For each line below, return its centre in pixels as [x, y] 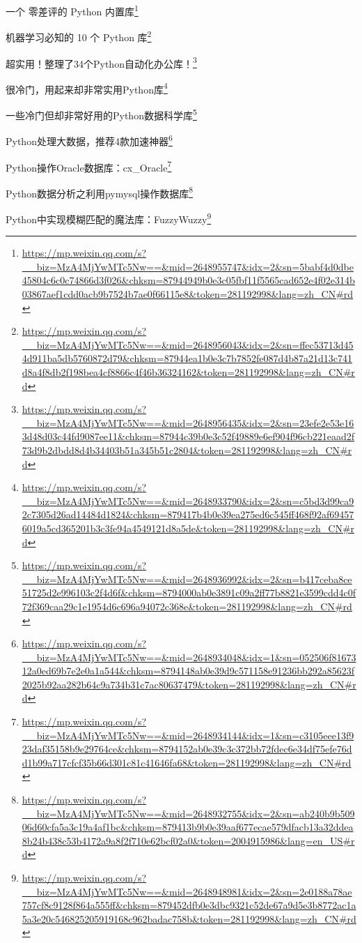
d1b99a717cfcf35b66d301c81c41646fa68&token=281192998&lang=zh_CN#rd [187, 762]
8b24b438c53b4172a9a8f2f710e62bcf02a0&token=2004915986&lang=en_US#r [188, 840]
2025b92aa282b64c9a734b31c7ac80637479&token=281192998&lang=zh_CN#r [189, 684]
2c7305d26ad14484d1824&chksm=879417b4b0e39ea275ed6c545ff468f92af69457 [188, 514]
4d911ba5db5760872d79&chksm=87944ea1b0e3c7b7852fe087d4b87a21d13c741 [187, 358]
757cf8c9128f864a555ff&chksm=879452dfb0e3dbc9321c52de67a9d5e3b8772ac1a [189, 905]
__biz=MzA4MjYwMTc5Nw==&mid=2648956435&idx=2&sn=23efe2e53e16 [188, 422]
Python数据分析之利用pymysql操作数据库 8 [100, 192]
